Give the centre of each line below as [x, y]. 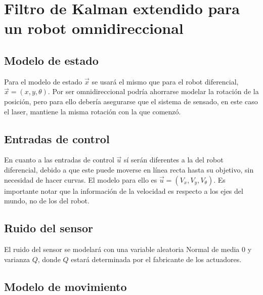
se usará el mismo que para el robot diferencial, [165, 81]
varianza [17, 259]
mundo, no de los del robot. [47, 201]
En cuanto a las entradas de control [59, 160]
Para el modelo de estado [43, 81]
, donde [49, 259]
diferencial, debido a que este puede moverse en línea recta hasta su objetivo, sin [129, 169]
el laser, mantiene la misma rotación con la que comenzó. [93, 111]
